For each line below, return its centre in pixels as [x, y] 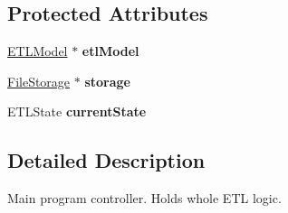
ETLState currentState [77, 111]
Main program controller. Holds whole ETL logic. [144, 198]
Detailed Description [106, 160]
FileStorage [39, 81]
